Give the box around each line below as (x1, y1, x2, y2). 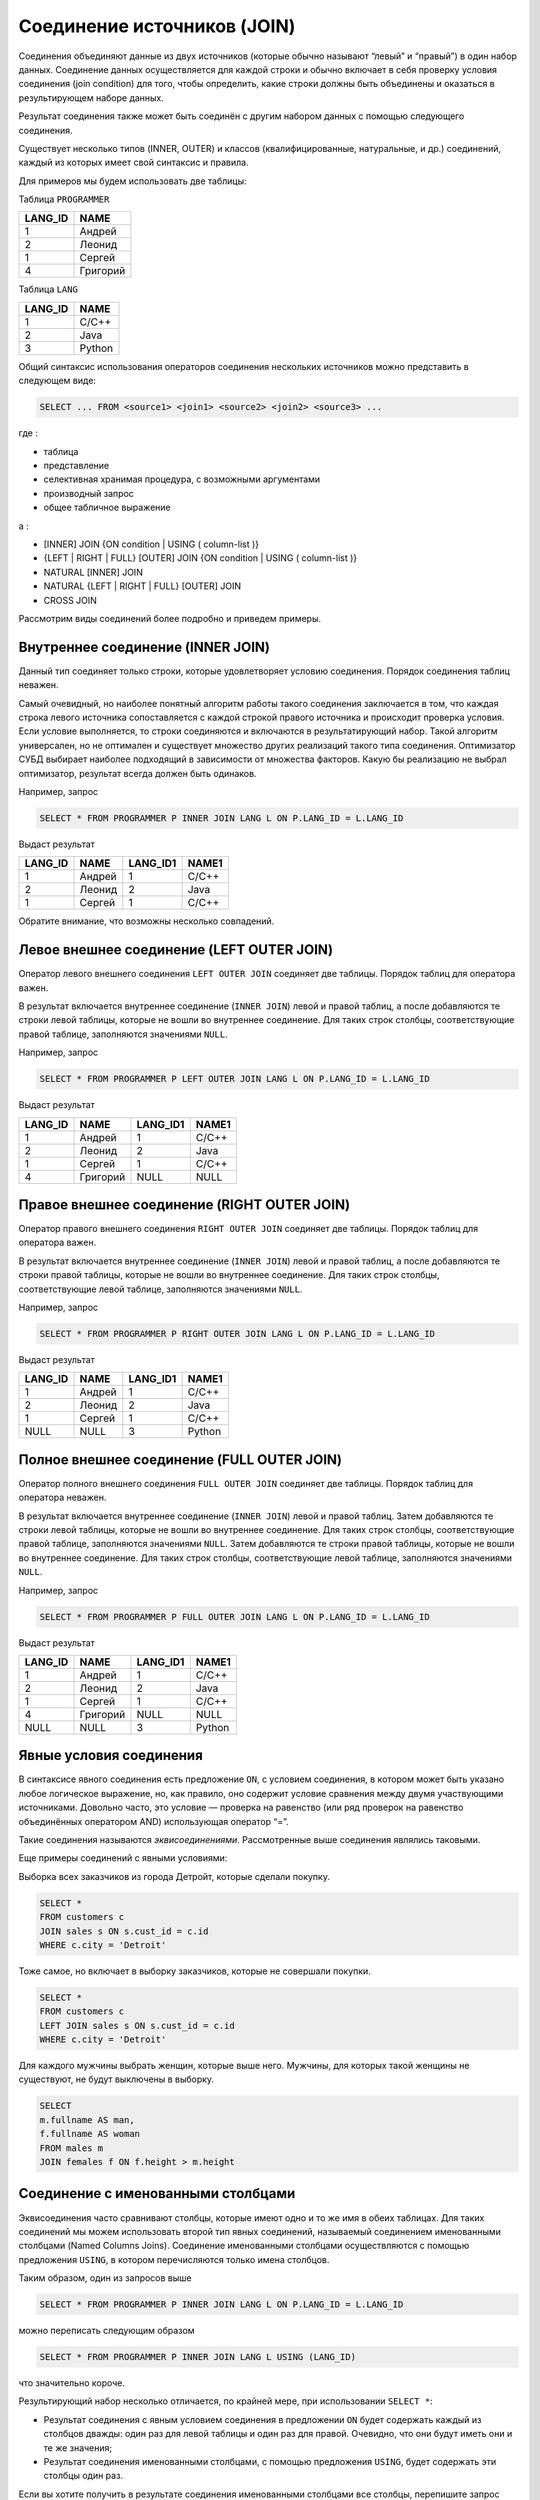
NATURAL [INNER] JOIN (43, 566, 144, 578)
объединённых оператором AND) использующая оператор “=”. (18, 1815, 289, 1827)
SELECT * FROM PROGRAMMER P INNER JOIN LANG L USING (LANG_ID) (39, 2351, 357, 2363)
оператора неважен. (18, 1491, 107, 1504)
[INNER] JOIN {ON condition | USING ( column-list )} (43, 538, 260, 550)
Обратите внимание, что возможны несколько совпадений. (18, 915, 275, 927)
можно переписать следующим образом (18, 2325, 195, 2337)
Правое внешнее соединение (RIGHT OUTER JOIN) (18, 1196, 350, 1213)
